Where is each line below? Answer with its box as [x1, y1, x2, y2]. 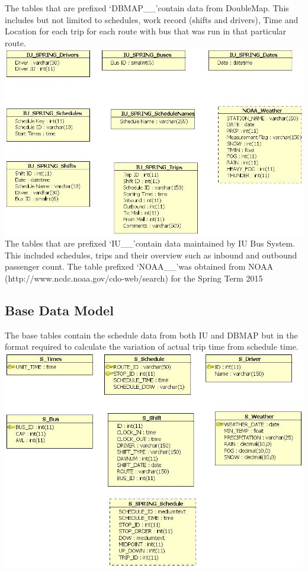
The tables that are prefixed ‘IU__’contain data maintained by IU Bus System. [5, 237, 296, 250]
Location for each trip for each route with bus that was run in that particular [5, 25, 287, 37]
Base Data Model [5, 301, 114, 319]
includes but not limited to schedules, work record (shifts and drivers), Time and [5, 13, 299, 25]
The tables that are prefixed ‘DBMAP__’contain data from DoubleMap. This [5, 2, 289, 14]
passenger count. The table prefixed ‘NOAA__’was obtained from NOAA [5, 260, 274, 273]
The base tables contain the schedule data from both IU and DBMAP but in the [5, 328, 298, 341]
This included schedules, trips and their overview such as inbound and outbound [5, 248, 297, 261]
